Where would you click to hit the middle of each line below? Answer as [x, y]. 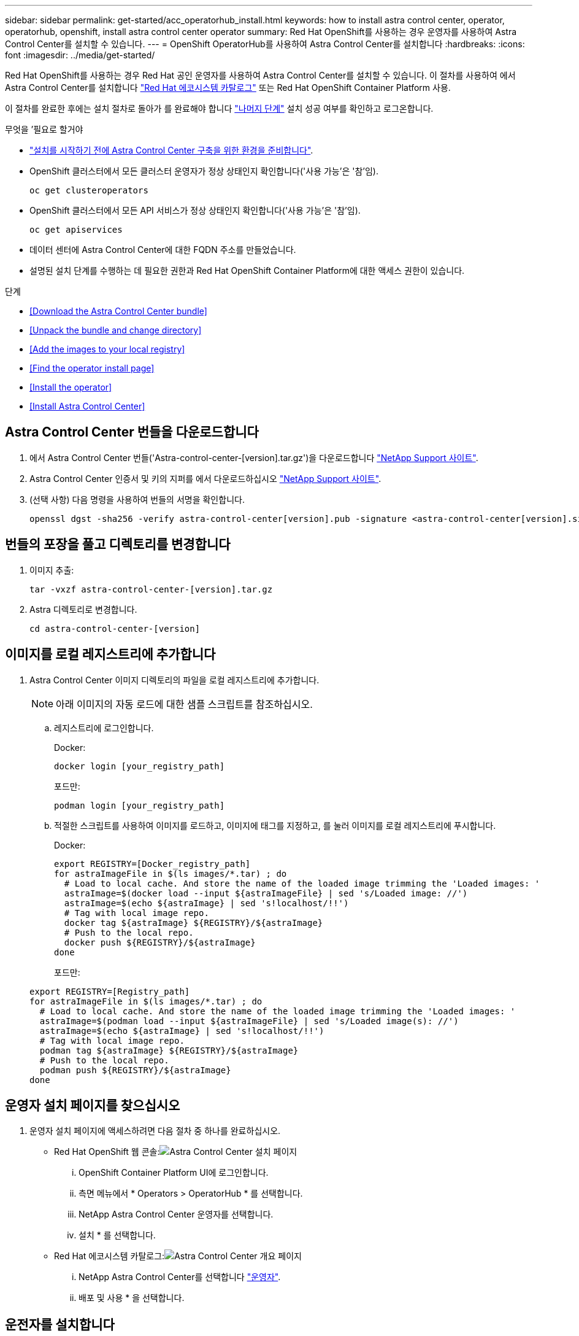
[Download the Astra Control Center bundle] [118, 311]
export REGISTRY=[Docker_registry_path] [152, 864]
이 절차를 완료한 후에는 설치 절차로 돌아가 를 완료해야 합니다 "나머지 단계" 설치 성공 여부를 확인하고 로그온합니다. [219, 108]
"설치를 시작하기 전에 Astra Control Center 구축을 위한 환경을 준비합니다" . [171, 150]
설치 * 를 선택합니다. [117, 1235]
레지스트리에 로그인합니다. [104, 728]
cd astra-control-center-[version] [115, 628]
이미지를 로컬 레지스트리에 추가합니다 [110, 654]
